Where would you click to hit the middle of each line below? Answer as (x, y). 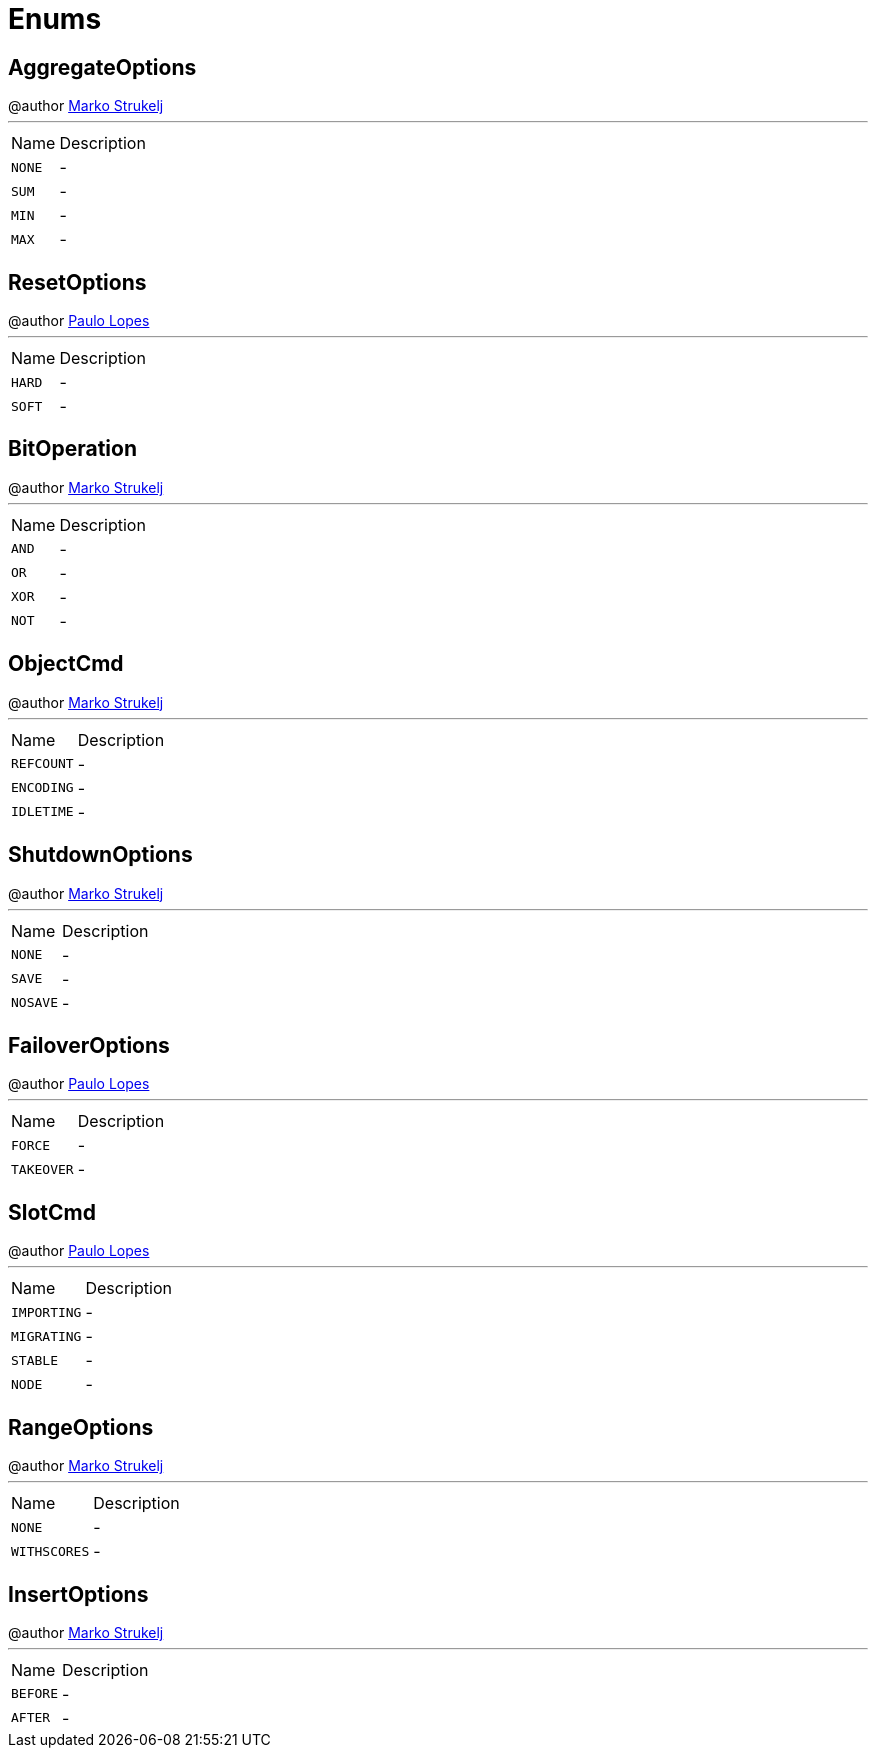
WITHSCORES (50, 1551)
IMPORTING (46, 1312)
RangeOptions (81, 1427)
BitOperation (72, 449)
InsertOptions (78, 1594)
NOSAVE (34, 1003)
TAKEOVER (42, 1169)
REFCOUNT (42, 764)
